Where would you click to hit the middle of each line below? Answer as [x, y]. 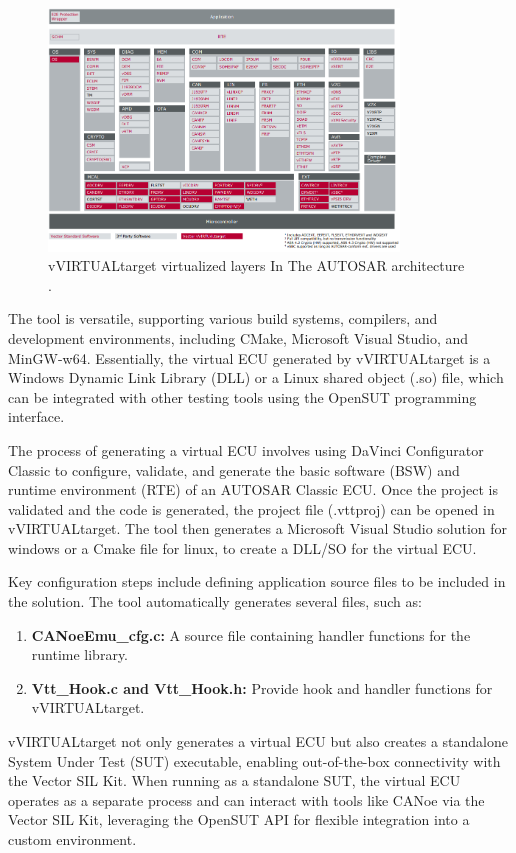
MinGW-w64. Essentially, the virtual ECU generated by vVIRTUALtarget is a [249, 357]
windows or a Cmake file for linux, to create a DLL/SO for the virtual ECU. [242, 547]
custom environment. [72, 839]
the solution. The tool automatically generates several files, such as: [215, 601]
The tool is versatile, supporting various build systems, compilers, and [223, 318]
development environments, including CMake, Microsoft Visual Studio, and [238, 337]
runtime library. [80, 654]
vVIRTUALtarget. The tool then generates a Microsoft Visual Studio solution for [258, 528]
